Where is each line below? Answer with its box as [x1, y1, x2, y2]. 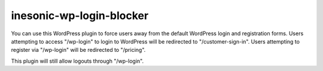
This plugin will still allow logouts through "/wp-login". [11, 57, 144, 64]
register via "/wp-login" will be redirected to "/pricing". [11, 47, 146, 54]
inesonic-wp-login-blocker [11, 9, 149, 22]
